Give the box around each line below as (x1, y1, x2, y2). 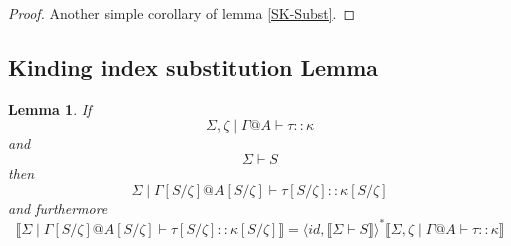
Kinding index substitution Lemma (8, 51, 379, 82)
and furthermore (8, 197, 108, 218)
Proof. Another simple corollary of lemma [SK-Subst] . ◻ (8, 3, 356, 23)
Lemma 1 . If (8, 98, 92, 119)
